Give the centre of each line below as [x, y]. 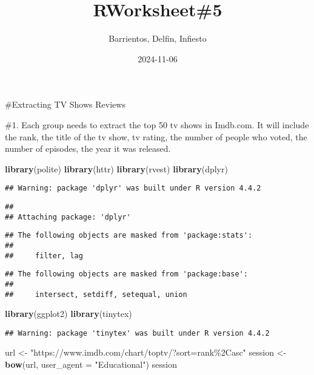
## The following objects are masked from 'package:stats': [129, 236]
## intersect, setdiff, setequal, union [96, 294]
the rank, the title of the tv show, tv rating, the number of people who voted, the [156, 136]
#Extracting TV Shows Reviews [65, 104]
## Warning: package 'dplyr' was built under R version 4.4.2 [133, 188]
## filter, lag [44, 256]
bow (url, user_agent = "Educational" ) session [91, 364]
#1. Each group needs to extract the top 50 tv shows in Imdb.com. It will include [157, 124]
